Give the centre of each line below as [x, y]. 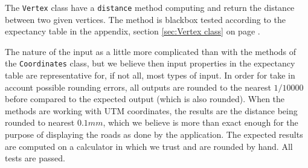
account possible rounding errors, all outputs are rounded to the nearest [138, 87]
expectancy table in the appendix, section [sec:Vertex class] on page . [133, 31]
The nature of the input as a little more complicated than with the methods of [151, 51]
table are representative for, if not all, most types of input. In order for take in [150, 75]
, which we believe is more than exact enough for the [201, 122]
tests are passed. [35, 158]
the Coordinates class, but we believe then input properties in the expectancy [150, 63]
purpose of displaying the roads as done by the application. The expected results [154, 134]
